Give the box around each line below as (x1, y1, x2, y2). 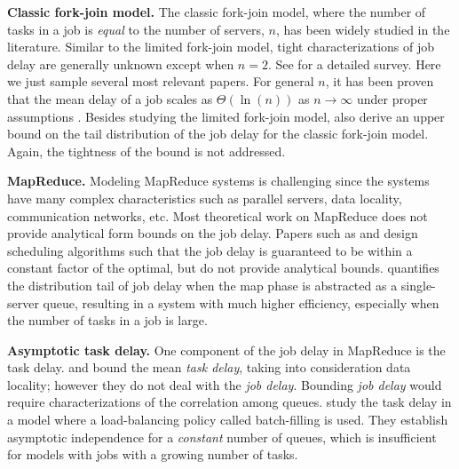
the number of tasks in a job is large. (7, 311, 208, 330)
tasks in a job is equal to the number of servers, (7, 20, 265, 38)
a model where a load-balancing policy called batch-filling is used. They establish (7, 410, 448, 429)
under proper (356, 89, 428, 107)
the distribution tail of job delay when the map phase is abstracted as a (7, 275, 398, 294)
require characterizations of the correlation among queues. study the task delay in (7, 393, 452, 411)
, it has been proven (325, 72, 434, 91)
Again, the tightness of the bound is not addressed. (7, 141, 286, 160)
